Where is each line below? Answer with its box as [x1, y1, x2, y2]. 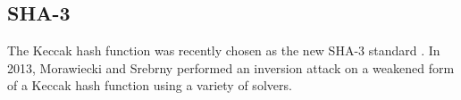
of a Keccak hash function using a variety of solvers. [7, 76, 292, 95]
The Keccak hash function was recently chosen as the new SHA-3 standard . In [7, 41, 440, 60]
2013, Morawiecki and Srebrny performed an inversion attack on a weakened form [7, 58, 455, 77]
